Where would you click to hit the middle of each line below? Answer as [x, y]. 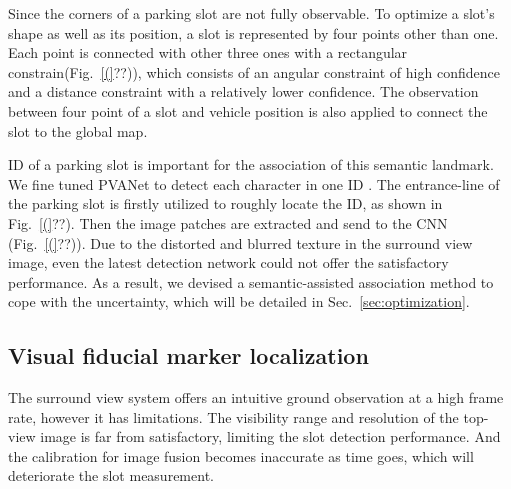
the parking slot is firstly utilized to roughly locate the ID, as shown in [225, 203]
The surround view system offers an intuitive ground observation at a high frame [256, 397]
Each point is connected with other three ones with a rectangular [208, 52]
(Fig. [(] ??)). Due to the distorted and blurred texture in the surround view [240, 242]
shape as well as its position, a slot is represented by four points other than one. [253, 32]
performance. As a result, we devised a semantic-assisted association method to [251, 281]
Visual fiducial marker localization [188, 355]
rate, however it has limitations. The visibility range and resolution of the [233, 416]
